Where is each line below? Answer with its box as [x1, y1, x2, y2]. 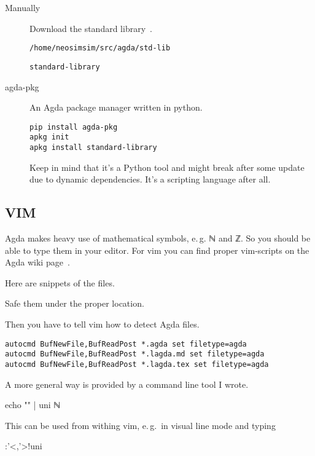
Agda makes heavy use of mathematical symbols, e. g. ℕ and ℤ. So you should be [5, 232, 311, 245]
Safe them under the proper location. [5, 297, 144, 310]
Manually [5, 1, 41, 14]
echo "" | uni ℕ [5, 398, 61, 411]
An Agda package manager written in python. [29, 101, 203, 114]
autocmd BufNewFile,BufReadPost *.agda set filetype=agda [5, 339, 247, 348]
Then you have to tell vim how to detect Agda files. [5, 318, 200, 331]
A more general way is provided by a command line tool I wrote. [5, 377, 249, 390]
